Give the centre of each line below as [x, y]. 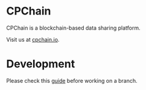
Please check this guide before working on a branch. [72, 80]
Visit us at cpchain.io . [33, 39]
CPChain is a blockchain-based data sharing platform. [73, 28]
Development [41, 64]
